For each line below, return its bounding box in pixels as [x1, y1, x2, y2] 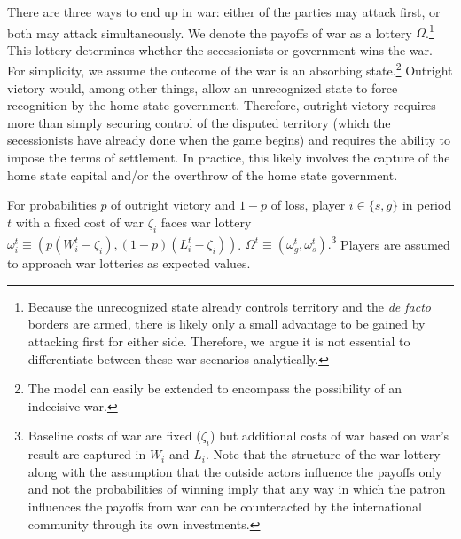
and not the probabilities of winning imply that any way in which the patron [27, 480, 446, 498]
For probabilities [7, 195, 97, 214]
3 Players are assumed [331, 232, 450, 253]
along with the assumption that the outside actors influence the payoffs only [27, 462, 442, 480]
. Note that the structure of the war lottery [205, 445, 441, 464]
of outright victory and [111, 195, 236, 214]
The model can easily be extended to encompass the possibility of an [27, 379, 402, 398]
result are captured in [27, 445, 146, 464]
